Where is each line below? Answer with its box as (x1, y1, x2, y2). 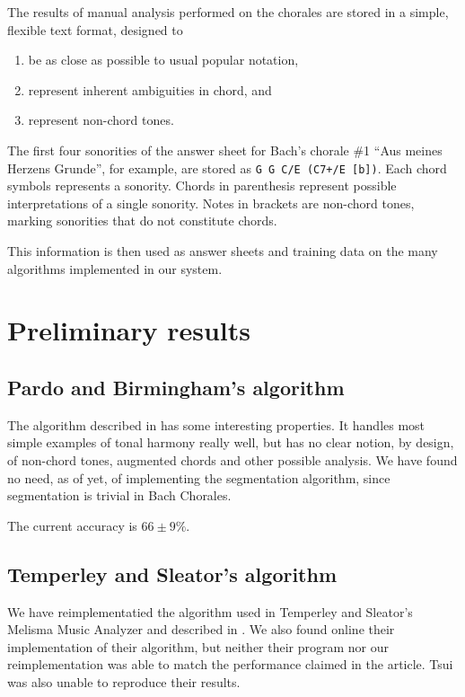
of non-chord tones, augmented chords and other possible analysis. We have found (7, 450, 458, 469)
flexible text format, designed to (7, 20, 183, 39)
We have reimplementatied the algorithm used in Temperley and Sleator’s (7, 602, 413, 621)
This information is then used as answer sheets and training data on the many (7, 242, 438, 260)
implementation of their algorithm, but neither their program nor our (7, 637, 390, 656)
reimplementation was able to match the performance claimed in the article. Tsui (7, 655, 453, 674)
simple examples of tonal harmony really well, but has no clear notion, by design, (7, 433, 454, 452)
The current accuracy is (7, 516, 137, 534)
